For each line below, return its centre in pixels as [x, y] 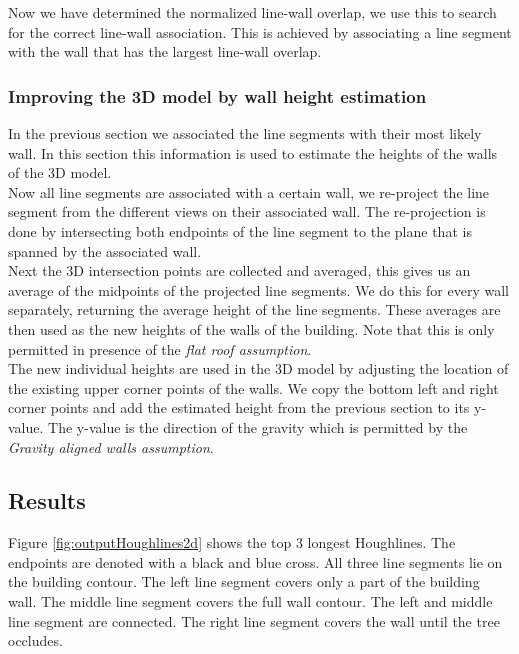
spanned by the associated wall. [105, 250]
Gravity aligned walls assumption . [111, 446]
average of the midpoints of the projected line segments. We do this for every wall [258, 289]
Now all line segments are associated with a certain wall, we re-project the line [249, 191]
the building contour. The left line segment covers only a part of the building [244, 581]
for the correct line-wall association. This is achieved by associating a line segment [260, 31]
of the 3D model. [60, 172]
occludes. [35, 640]
